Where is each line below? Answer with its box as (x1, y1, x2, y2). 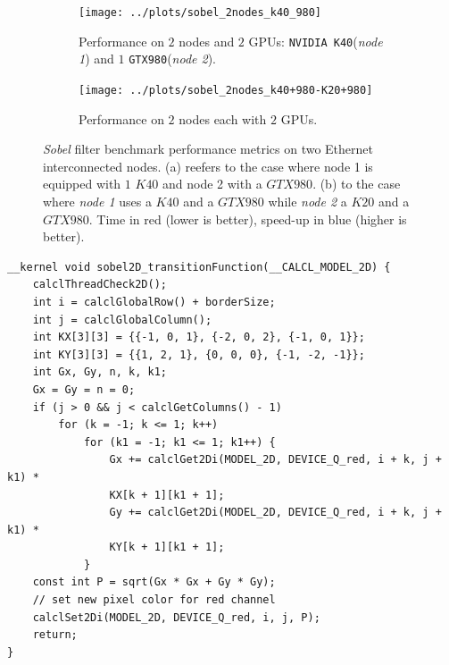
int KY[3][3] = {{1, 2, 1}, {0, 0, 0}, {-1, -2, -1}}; (32, 348, 365, 361)
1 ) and (79, 49, 114, 68)
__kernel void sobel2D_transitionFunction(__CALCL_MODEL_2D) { (7, 260, 391, 274)
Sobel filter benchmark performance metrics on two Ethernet (43, 139, 373, 158)
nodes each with (179, 109, 267, 128)
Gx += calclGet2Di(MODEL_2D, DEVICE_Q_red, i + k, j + (109, 453, 442, 467)
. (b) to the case (312, 174, 401, 193)
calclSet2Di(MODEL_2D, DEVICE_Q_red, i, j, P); (32, 610, 320, 624)
